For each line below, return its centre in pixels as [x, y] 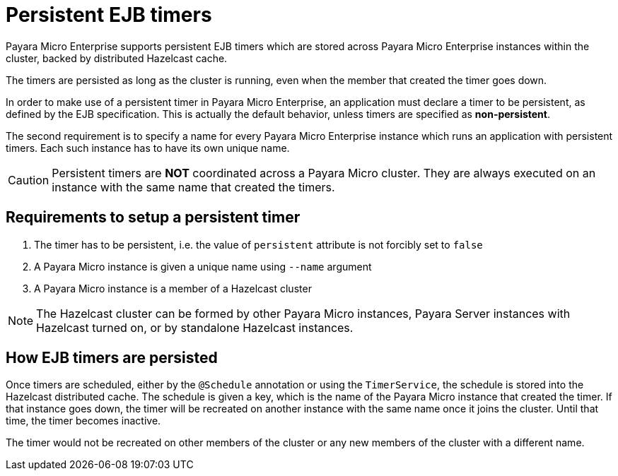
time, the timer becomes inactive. [83, 421]
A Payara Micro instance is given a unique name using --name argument [203, 266]
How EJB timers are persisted [112, 358]
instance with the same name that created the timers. [193, 187]
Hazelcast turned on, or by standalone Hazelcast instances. [195, 327]
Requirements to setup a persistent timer [153, 218]
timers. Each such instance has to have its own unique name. [148, 148]
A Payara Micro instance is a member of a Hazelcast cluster [173, 288]
